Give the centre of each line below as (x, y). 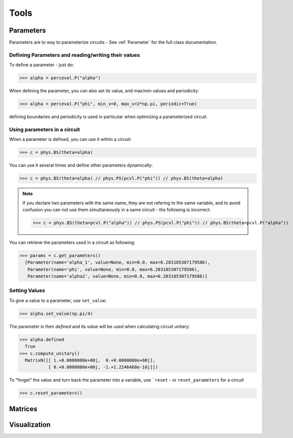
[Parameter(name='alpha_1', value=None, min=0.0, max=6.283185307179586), (118, 263)
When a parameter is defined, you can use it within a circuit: (71, 139)
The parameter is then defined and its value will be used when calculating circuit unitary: (99, 326)
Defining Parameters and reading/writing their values (75, 55)
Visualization (30, 424)
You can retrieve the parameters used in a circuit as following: (72, 242)
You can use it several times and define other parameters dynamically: (81, 165)
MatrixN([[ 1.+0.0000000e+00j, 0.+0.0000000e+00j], (90, 360)
